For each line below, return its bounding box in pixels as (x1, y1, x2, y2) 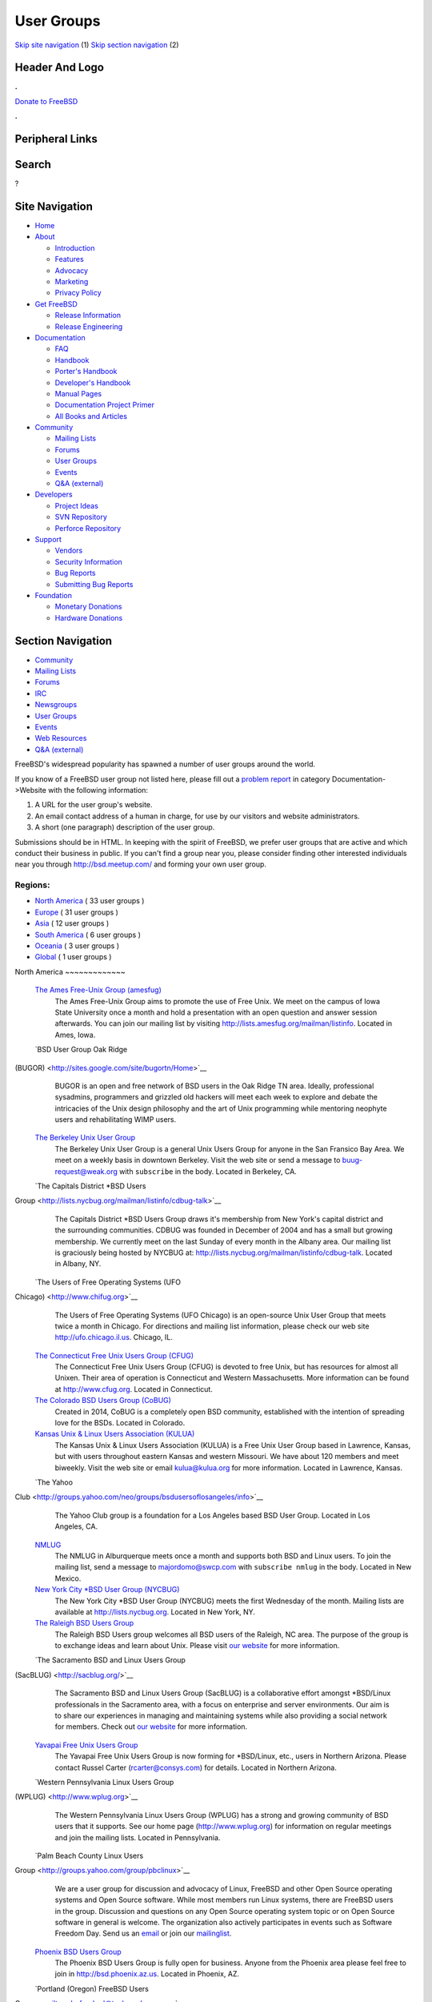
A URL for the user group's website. (34, 800, 153, 810)
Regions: (14, 879, 50, 890)
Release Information (54, 311, 122, 320)
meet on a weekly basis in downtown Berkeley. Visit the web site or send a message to (54, 1156, 341, 1165)
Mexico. (54, 1574, 82, 1583)
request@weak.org (54, 1166, 118, 1176)
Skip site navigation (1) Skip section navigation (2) (14, 40, 179, 50)
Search (14, 158, 52, 171)
